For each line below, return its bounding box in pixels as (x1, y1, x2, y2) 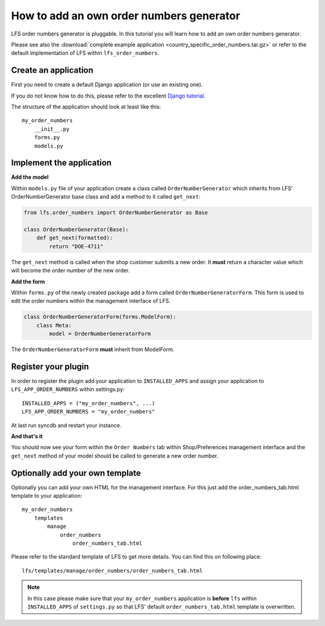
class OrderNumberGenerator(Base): (23, 226, 129, 233)
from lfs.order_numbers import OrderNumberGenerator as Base (23, 209, 208, 216)
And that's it (11, 432, 43, 439)
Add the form (11, 277, 45, 285)
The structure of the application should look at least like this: (11, 103, 161, 111)
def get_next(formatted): (36, 235, 113, 241)
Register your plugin (11, 361, 90, 371)
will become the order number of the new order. (11, 267, 130, 274)
